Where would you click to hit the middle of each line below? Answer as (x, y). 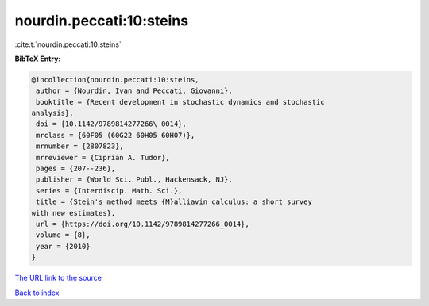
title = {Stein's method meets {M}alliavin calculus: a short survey (174, 202)
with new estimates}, (73, 213)
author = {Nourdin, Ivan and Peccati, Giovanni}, (135, 91)
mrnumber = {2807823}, (80, 146)
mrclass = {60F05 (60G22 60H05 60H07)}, (116, 135)
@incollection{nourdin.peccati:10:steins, (115, 80)
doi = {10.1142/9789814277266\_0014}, (111, 124)
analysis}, (52, 113)
